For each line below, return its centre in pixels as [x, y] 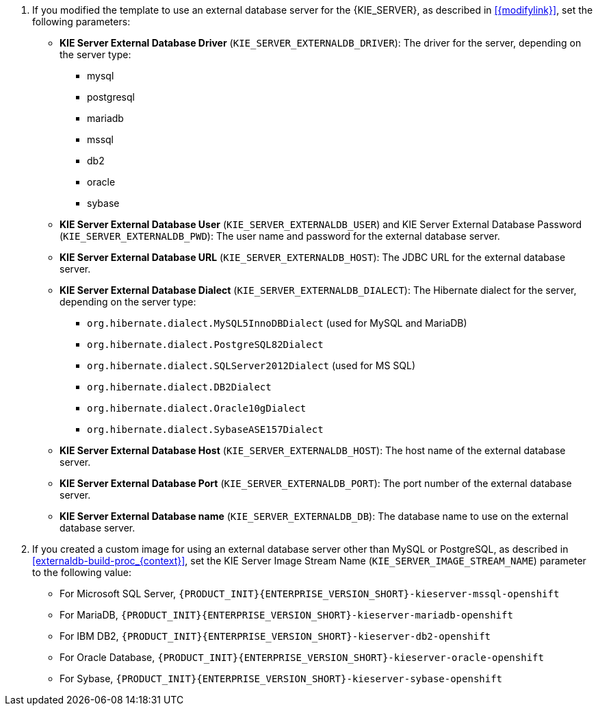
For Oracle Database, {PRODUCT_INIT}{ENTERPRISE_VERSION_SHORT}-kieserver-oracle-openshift [302, 657]
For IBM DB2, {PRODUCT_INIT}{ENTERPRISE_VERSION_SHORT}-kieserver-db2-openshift [275, 636]
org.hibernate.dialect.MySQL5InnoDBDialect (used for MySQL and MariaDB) [277, 323]
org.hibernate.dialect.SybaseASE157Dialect [205, 429]
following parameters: [81, 22]
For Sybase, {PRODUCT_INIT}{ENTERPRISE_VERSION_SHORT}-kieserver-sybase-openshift [281, 678]
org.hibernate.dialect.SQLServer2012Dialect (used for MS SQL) [251, 365]
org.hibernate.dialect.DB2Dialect [179, 387]
